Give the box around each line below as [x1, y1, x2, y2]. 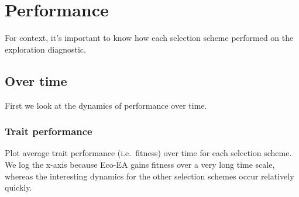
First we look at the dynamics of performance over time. [5, 99, 207, 111]
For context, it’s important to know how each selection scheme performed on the [5, 32, 294, 44]
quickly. [5, 181, 32, 193]
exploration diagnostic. [5, 43, 86, 55]
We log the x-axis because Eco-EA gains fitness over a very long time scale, [5, 158, 275, 170]
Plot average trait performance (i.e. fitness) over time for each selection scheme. [5, 147, 292, 159]
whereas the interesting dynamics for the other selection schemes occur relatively [5, 170, 294, 182]
